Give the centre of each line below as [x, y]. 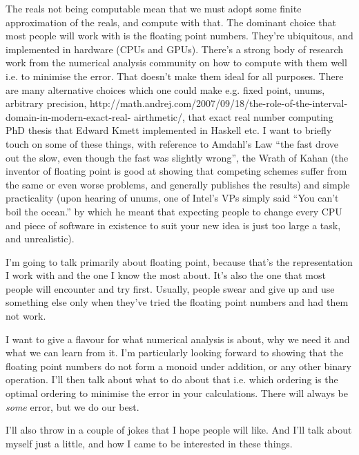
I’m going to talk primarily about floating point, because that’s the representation [179, 261]
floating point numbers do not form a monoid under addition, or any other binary [178, 366]
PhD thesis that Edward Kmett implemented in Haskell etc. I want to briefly [169, 130]
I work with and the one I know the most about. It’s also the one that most [166, 275]
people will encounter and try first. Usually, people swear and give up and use [170, 288]
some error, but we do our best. [72, 406]
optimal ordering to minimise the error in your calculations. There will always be [177, 393]
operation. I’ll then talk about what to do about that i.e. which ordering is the [172, 379]
